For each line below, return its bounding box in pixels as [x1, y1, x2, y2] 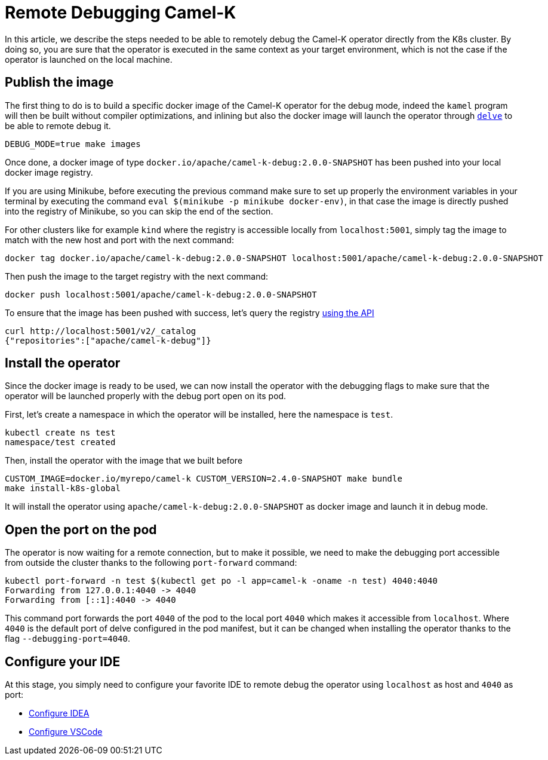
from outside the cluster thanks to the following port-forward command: [5, 557, 297, 568]
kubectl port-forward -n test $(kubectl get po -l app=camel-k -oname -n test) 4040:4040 [5, 576, 438, 586]
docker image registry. [5, 167, 93, 177]
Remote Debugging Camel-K [5, 2, 236, 23]
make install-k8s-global [5, 483, 121, 494]
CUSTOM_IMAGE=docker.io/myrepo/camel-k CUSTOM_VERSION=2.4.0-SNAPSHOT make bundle [5, 474, 402, 484]
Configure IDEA [29, 708, 90, 719]
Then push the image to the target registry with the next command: [5, 271, 269, 281]
